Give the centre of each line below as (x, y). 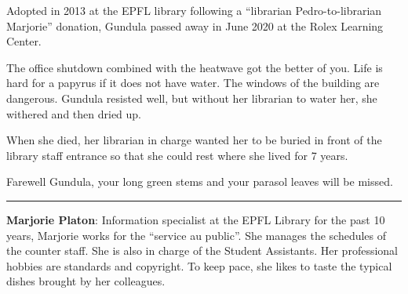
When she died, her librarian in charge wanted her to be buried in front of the (194, 140)
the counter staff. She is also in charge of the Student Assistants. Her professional (202, 250)
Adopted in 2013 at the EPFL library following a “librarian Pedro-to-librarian (194, 10)
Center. (24, 41)
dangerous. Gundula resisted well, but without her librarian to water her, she (192, 98)
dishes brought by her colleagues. (86, 281)
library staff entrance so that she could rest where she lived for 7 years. (177, 155)
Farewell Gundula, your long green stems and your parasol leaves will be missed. (200, 181)
